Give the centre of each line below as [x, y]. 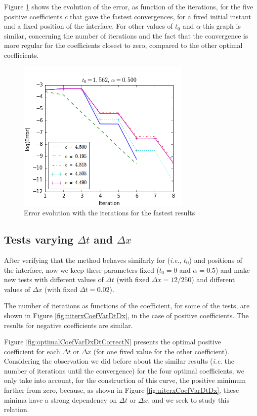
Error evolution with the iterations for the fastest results [109, 213]
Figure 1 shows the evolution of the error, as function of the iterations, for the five [128, 6]
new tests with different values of [54, 279]
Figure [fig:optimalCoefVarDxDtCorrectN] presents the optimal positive [113, 342]
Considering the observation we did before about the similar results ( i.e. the [119, 361]
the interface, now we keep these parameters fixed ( [82, 270]
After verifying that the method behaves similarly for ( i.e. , [93, 260]
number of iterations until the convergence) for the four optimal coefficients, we [124, 370]
